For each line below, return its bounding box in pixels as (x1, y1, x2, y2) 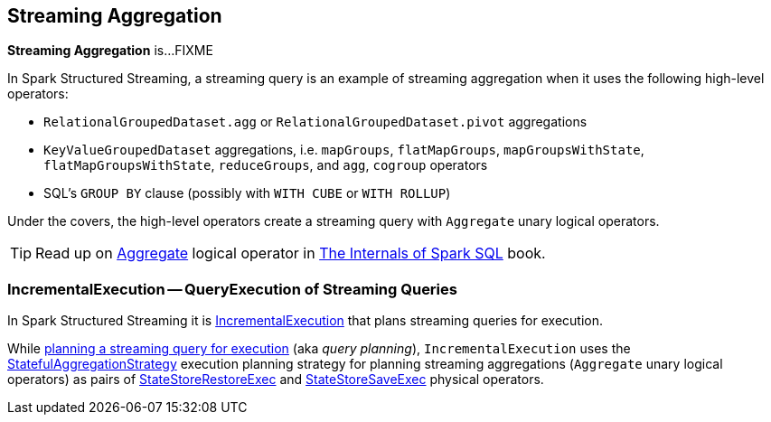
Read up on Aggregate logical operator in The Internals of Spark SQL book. (35, 244, 546, 263)
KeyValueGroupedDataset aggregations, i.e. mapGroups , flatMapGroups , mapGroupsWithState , (43, 142, 644, 158)
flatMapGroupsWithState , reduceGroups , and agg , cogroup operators (43, 157, 488, 173)
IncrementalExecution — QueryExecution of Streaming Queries (7, 279, 457, 298)
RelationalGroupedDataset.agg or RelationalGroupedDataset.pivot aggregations (43, 114, 588, 130)
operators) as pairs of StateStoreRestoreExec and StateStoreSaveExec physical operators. (7, 371, 544, 388)
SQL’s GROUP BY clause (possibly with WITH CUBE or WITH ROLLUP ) (43, 185, 451, 202)
